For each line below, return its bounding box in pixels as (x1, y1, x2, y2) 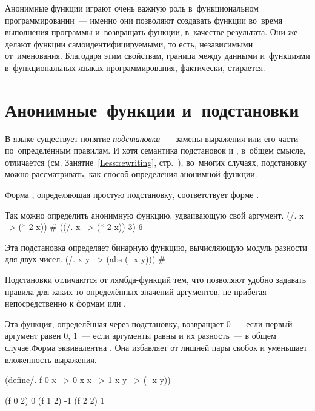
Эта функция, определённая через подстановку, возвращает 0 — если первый (5, 317, 293, 330)
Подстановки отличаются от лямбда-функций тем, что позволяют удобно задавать (5, 273, 307, 286)
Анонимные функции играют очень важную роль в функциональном (5, 2, 259, 14)
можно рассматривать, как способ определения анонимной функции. (5, 168, 257, 180)
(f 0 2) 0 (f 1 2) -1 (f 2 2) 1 (5, 393, 105, 406)
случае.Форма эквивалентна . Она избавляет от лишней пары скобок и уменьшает (5, 341, 307, 353)
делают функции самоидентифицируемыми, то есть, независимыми (5, 37, 253, 50)
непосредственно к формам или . (5, 297, 126, 310)
